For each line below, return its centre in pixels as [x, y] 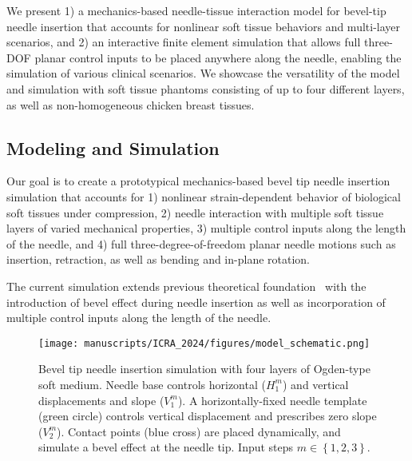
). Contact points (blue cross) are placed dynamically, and [199, 431]
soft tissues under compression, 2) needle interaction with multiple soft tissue [195, 212]
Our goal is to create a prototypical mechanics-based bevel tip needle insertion [198, 181]
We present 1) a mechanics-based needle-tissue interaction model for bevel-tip [196, 10]
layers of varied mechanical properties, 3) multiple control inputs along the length [206, 228]
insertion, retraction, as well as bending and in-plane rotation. [158, 259]
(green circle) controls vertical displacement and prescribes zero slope [208, 416]
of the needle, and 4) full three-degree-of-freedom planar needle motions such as [201, 243]
